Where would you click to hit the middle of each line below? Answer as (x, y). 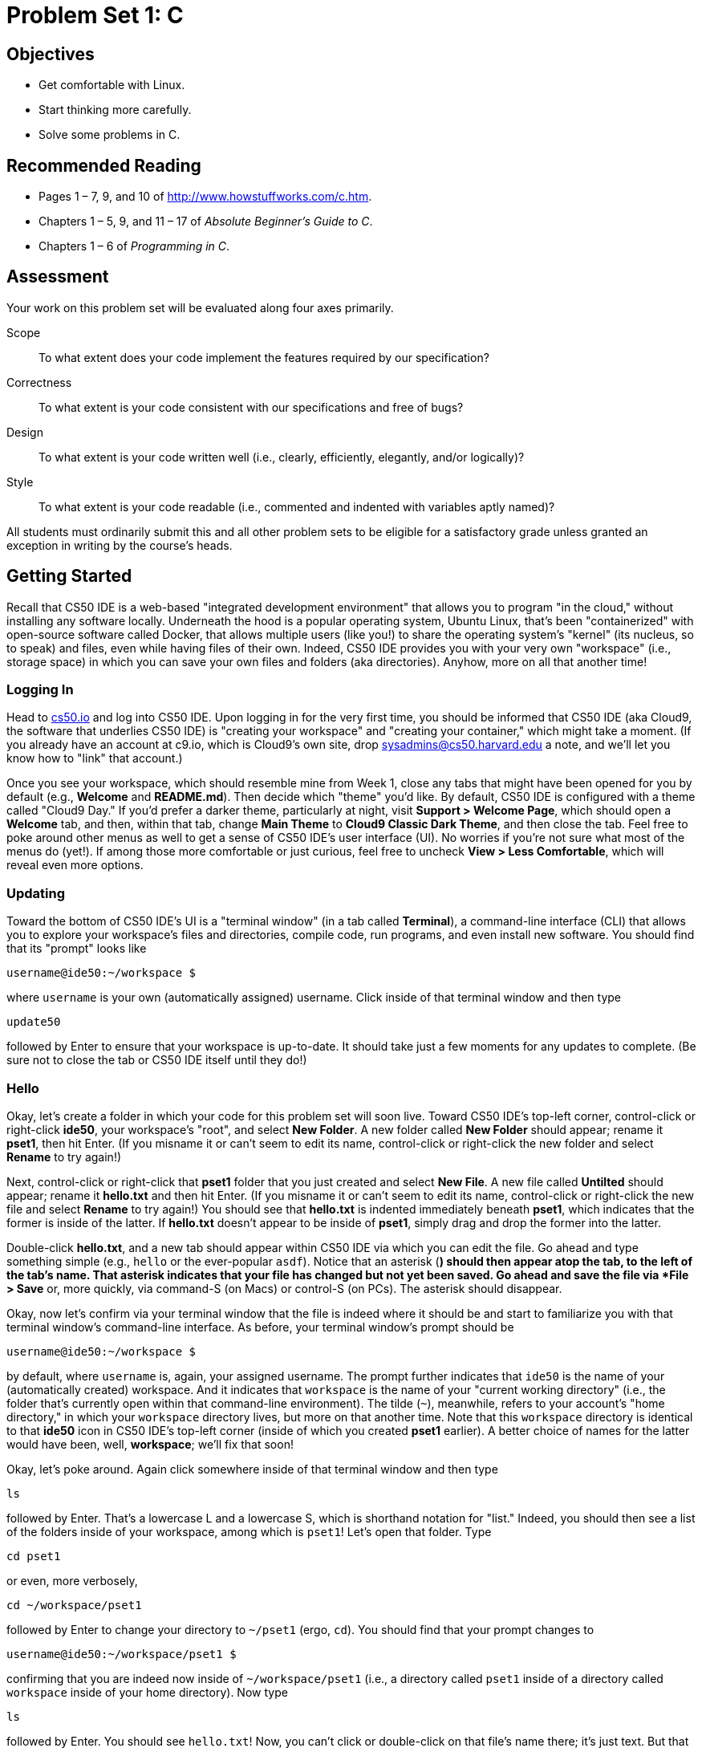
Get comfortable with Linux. (112, 85)
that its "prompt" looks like (77, 949)
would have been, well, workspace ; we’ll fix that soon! (150, 1444)
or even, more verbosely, (72, 1580)
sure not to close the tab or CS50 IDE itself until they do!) (157, 1060)
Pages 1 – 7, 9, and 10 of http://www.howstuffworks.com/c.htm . (205, 197)
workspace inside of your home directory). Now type (147, 1692)
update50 (34, 1022)
